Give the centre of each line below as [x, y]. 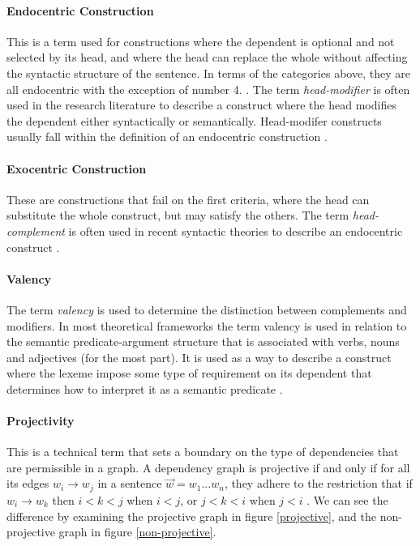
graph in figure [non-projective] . [137, 532]
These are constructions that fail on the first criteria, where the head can [188, 199]
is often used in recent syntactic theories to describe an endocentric [236, 230]
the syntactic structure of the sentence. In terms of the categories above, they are [208, 73]
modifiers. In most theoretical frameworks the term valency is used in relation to [207, 325]
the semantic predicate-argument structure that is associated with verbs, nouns [203, 341]
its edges [28, 483]
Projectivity [41, 421]
